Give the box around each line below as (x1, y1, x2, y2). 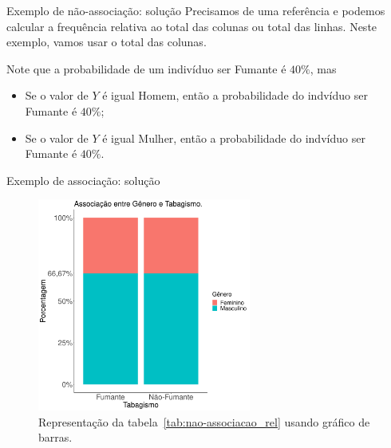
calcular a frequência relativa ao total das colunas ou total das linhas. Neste (6, 18, 377, 34)
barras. (38, 429, 73, 446)
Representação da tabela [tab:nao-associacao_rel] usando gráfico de (38, 413, 370, 430)
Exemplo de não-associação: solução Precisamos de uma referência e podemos (6, 2, 385, 18)
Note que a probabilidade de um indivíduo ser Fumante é (6, 60, 286, 77)
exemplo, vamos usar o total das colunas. (6, 33, 207, 50)
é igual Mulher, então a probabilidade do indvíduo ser (102, 129, 365, 146)
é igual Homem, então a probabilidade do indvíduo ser (102, 87, 368, 104)
